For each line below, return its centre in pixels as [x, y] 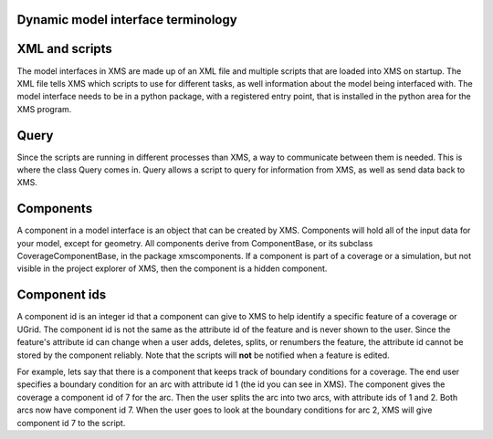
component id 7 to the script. [71, 423]
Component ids [62, 295]
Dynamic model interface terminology [127, 20]
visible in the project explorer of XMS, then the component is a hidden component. [172, 268]
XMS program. [44, 109]
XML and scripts [65, 49]
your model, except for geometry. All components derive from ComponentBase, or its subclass [195, 243]
